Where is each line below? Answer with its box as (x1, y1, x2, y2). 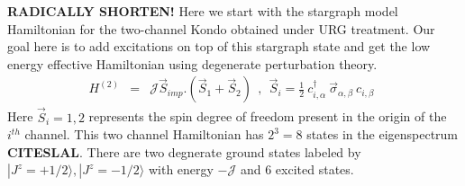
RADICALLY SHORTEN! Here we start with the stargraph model (7, 2, 398, 20)
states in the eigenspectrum (306, 125, 459, 144)
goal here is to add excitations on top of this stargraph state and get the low (7, 37, 431, 56)
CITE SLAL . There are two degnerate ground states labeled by (7, 142, 361, 161)
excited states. (275, 160, 354, 179)
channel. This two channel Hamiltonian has (24, 125, 264, 144)
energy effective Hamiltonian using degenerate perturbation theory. (7, 54, 378, 73)
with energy (148, 160, 214, 179)
